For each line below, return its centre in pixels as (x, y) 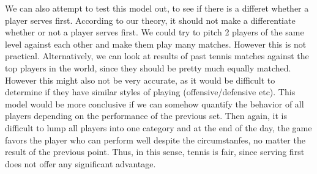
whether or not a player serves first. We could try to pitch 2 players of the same (155, 32)
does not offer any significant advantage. (80, 163)
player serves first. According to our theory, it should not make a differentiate (150, 20)
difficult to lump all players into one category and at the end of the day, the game (158, 127)
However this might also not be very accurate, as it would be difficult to (140, 80)
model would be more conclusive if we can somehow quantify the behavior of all (155, 103)
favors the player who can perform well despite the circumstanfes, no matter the (155, 140)
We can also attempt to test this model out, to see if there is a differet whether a (157, 8)
